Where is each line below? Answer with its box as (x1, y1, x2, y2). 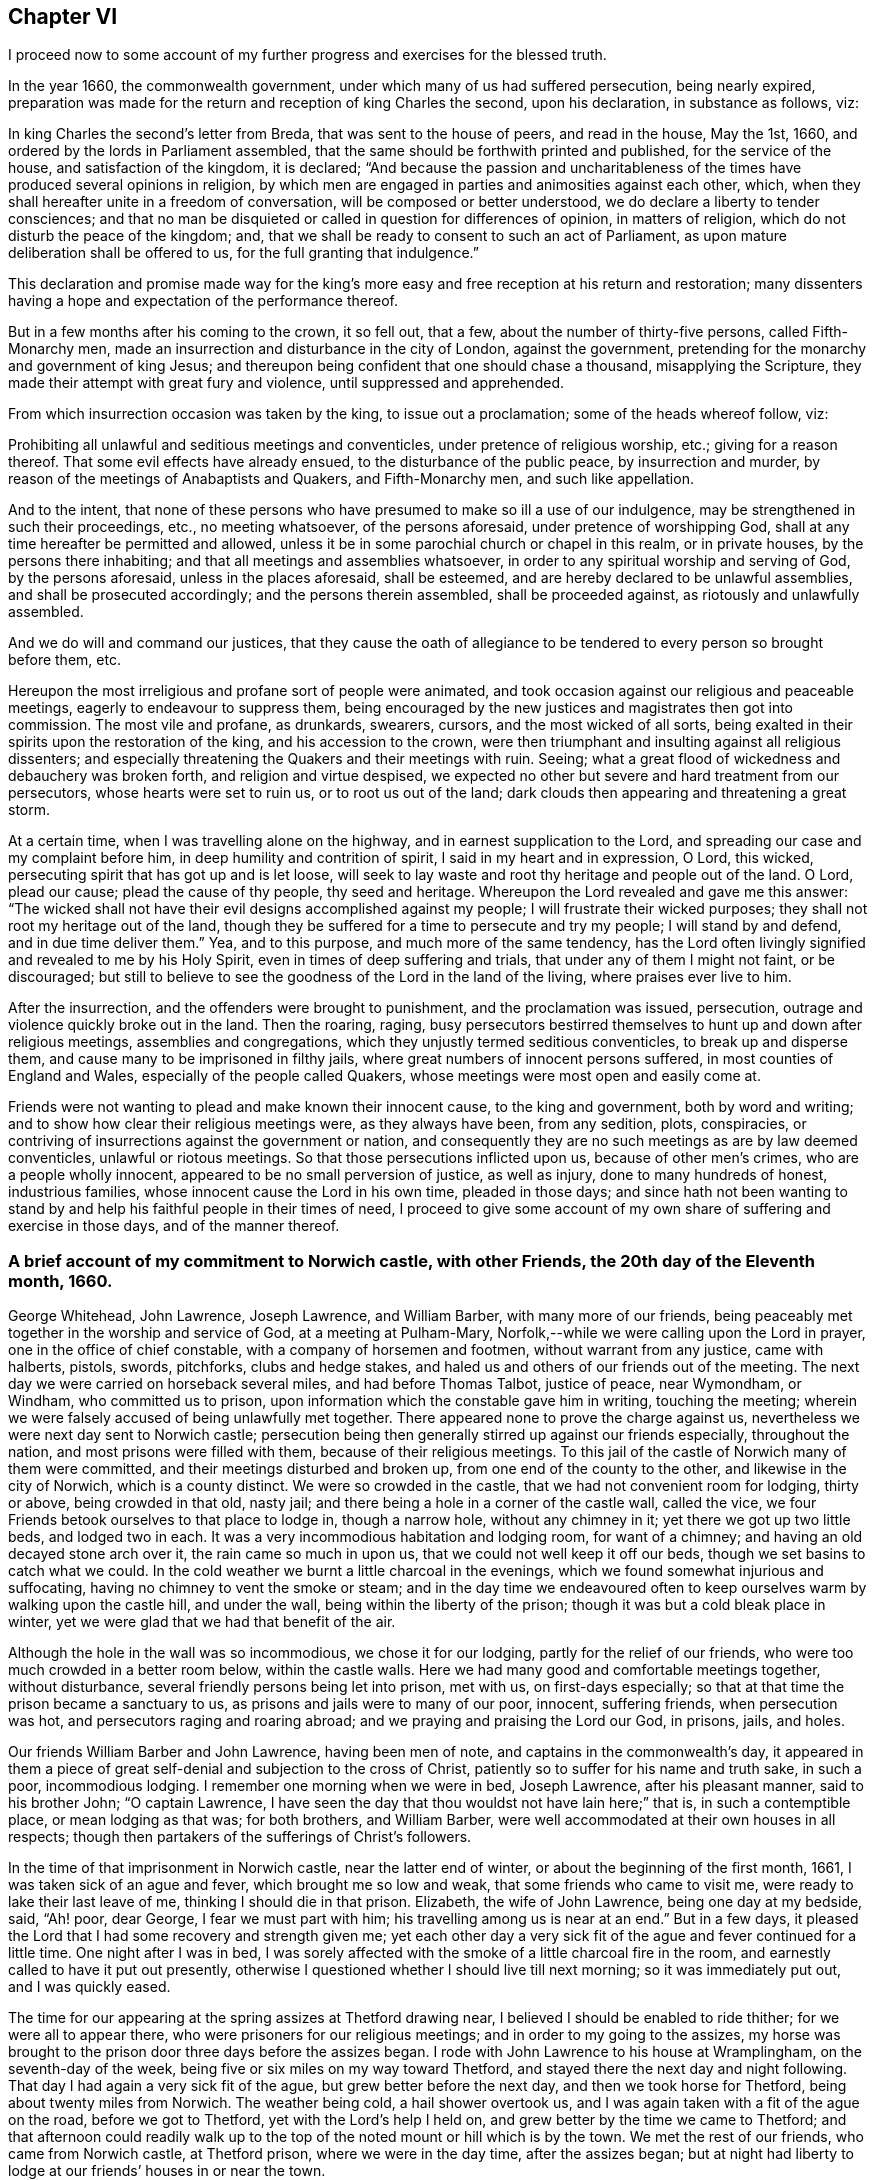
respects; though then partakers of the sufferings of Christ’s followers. (8, 1828, 472, 1846)
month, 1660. (8, 1270, 113, 1291)
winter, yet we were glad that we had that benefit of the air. (8, 1613, 396, 1631)
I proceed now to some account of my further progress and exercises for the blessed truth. (8, 46, 607, 64)
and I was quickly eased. (8, 1978, 171, 1996)
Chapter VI (8, 4, 118, 29)
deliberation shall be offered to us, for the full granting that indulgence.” (8, 244, 479, 262)
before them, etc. (8, 651, 121, 669)
